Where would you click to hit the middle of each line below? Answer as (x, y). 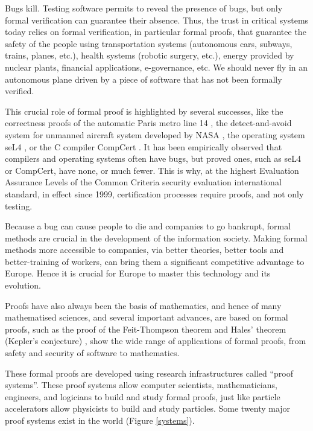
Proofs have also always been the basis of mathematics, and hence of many (143, 305)
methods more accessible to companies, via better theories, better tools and (144, 250)
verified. (20, 91)
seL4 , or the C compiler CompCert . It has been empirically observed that (144, 146)
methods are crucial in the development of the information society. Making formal (156, 238)
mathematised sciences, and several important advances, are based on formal (147, 317)
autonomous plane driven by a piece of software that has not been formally (144, 79)
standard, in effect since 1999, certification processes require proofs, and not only (154, 193)
